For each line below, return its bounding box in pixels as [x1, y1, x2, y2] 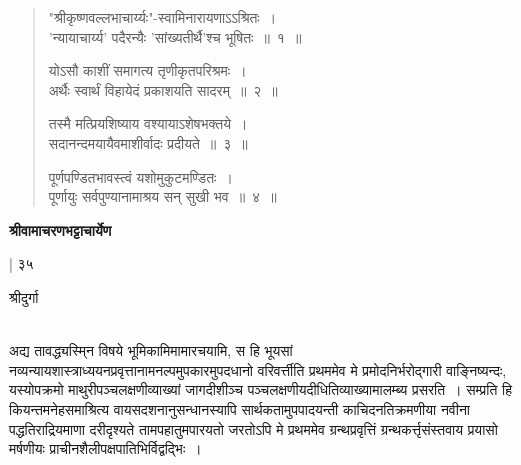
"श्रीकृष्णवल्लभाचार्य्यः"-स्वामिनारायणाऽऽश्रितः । [48, 7, 277, 27]
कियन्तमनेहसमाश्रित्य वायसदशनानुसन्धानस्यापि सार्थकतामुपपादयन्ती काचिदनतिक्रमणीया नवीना [9, 398, 471, 419]
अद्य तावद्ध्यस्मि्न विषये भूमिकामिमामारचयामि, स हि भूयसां [9, 340, 293, 361]
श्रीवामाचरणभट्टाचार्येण [9, 219, 112, 240]
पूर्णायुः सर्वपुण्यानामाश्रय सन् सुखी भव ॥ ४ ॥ [48, 186, 277, 207]
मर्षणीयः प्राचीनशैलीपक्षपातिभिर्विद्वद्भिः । [9, 438, 202, 459]
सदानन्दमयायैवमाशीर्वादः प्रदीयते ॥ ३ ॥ [48, 132, 248, 153]
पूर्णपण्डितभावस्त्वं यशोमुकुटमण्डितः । [48, 166, 233, 187]
